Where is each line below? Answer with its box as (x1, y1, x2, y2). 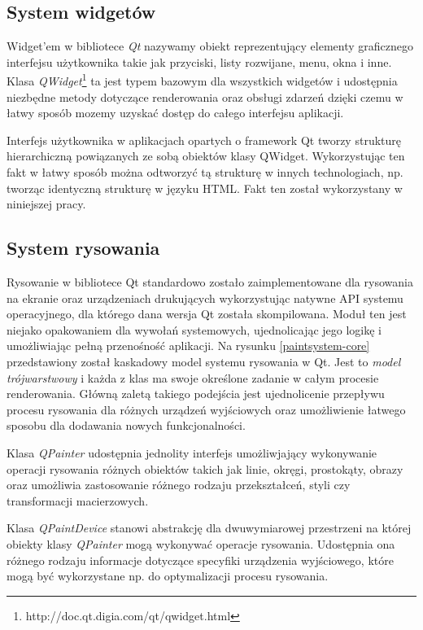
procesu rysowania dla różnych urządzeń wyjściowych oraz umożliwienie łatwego (7, 400, 406, 418)
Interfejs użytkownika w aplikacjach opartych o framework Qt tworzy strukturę (7, 131, 401, 148)
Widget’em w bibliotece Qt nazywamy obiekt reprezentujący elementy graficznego (7, 37, 414, 55)
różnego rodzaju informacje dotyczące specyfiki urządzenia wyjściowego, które (7, 551, 394, 568)
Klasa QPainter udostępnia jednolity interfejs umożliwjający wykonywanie (7, 444, 377, 461)
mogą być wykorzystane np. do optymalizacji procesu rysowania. (7, 567, 329, 584)
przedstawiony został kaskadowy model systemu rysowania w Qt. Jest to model (7, 352, 401, 370)
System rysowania (7, 235, 160, 260)
